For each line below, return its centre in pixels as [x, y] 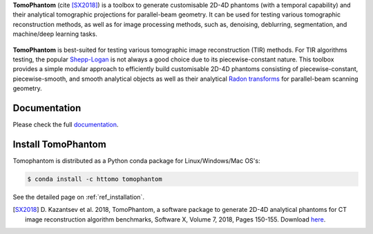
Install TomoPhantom [59, 144]
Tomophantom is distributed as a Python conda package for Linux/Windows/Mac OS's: [136, 160]
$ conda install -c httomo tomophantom [95, 179]
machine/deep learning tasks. [55, 34]
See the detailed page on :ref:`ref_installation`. [79, 197]
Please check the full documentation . [66, 125]
